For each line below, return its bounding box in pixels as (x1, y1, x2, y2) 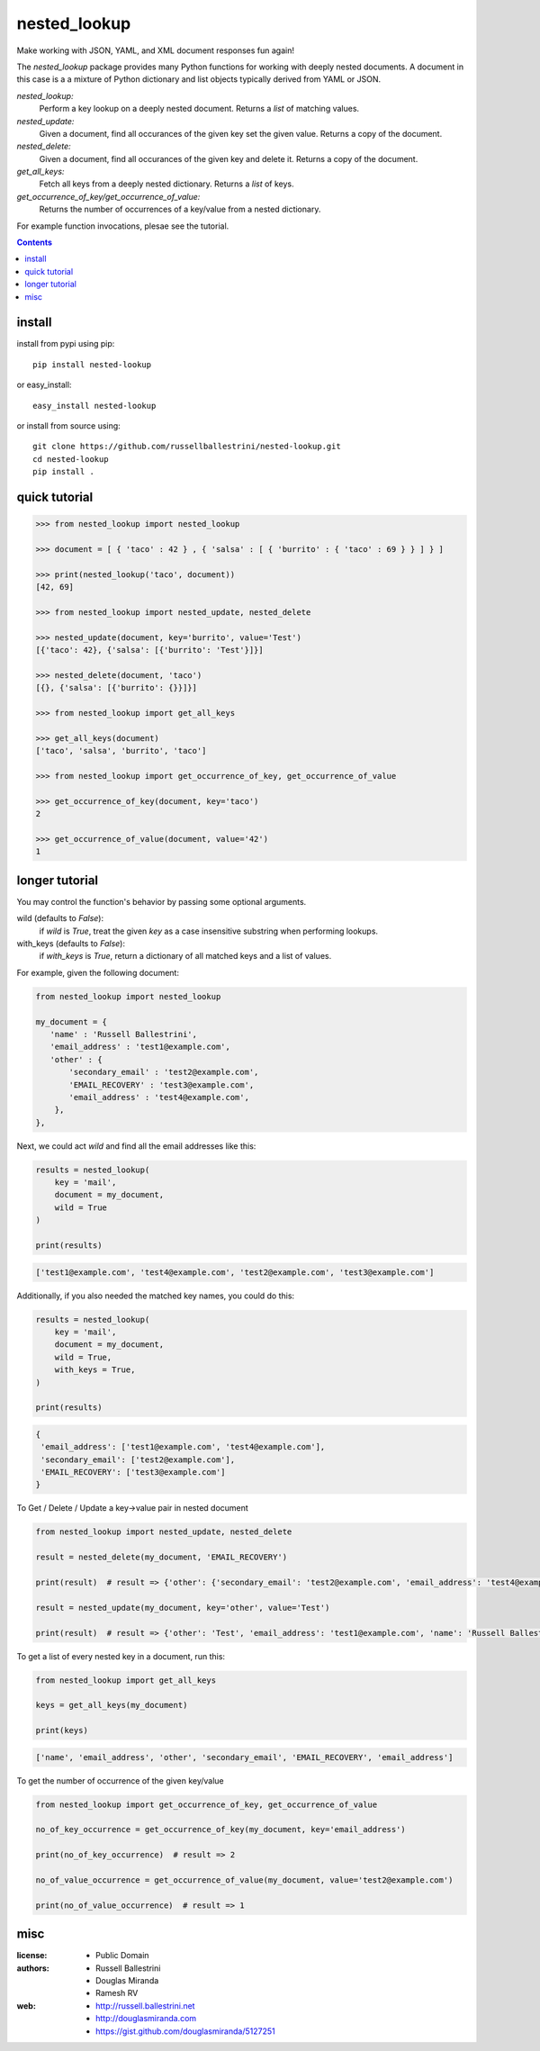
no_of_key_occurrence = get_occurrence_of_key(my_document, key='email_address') (35, 1824, 407, 1835)
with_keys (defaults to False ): (16, 938, 126, 949)
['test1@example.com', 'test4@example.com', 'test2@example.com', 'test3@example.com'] (35, 1267, 435, 1278)
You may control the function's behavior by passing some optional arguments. (16, 896, 307, 907)
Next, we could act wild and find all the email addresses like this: (16, 1140, 256, 1152)
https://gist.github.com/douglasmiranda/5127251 (95, 2026, 275, 2037)
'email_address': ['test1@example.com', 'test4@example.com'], (40, 1441, 326, 1452)
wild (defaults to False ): (16, 913, 103, 924)
